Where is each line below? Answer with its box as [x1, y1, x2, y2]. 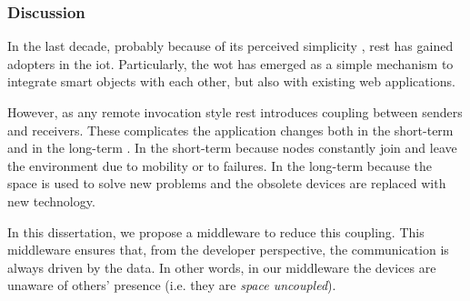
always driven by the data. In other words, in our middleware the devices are [7, 257, 436, 276]
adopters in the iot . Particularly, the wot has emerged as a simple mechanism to [7, 54, 454, 73]
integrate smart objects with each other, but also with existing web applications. [7, 72, 455, 91]
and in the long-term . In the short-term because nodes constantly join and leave [7, 138, 457, 157]
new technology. [7, 191, 95, 210]
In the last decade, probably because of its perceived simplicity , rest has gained [7, 36, 454, 55]
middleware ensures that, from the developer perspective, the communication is [7, 240, 449, 259]
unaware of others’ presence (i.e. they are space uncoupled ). [7, 276, 336, 295]
